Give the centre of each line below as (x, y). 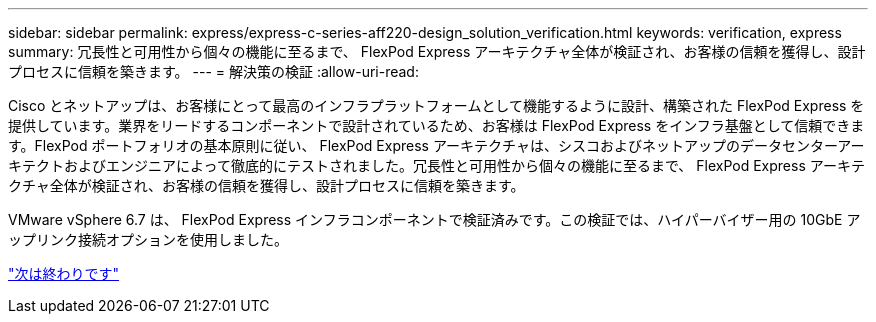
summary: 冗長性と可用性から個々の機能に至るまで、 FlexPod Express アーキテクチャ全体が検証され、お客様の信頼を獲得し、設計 (437, 51)
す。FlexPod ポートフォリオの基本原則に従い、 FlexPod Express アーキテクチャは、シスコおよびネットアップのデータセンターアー (436, 145)
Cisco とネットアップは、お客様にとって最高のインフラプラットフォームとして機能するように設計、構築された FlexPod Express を (436, 105)
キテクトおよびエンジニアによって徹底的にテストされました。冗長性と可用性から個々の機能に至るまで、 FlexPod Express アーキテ (436, 165)
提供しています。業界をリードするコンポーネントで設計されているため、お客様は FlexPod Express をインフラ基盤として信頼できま (436, 125)
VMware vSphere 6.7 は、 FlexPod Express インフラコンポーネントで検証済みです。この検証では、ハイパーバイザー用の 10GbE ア (434, 219)
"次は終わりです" (64, 273)
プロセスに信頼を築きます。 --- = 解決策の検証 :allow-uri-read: (213, 71)
